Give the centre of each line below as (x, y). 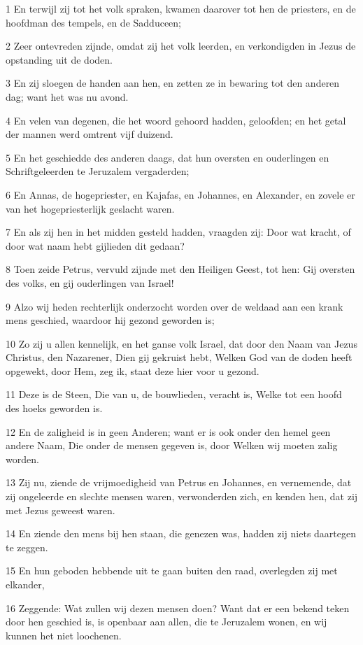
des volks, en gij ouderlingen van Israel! (90, 282)
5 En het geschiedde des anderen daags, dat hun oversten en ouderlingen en (168, 157)
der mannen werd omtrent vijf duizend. (90, 134)
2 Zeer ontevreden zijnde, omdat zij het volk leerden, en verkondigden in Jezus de (181, 46)
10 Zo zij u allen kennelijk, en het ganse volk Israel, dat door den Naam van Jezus (181, 343)
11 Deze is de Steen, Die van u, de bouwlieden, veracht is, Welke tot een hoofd (174, 394)
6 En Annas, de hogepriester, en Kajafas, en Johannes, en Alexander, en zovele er (180, 194)
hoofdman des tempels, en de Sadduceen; (93, 22)
